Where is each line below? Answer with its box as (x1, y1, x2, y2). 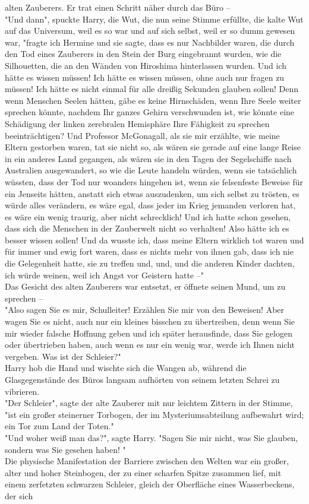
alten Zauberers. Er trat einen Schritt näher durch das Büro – (5, 1, 231, 13)
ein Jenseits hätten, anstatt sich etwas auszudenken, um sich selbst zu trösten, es (5, 187, 299, 199)
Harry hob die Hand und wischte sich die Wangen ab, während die (5, 362, 247, 374)
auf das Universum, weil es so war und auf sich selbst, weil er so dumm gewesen (5, 24, 295, 37)
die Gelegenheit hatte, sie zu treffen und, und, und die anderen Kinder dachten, (5, 257, 295, 270)
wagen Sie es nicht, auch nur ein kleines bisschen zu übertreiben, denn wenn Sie (5, 315, 295, 328)
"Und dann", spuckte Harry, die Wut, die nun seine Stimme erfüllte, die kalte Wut (5, 12, 304, 25)
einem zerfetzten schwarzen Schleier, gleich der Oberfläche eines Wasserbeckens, (5, 478, 295, 490)
